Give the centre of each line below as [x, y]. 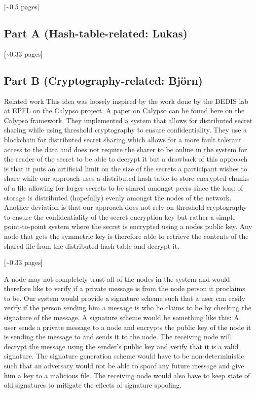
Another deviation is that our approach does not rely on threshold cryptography [126, 207]
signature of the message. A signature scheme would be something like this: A [122, 317]
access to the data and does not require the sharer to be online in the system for [126, 149]
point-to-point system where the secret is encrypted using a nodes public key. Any [128, 226]
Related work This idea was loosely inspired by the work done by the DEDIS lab [126, 101]
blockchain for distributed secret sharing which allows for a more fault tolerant [123, 139]
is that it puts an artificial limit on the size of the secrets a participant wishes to [126, 168]
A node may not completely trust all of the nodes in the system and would [117, 278]
